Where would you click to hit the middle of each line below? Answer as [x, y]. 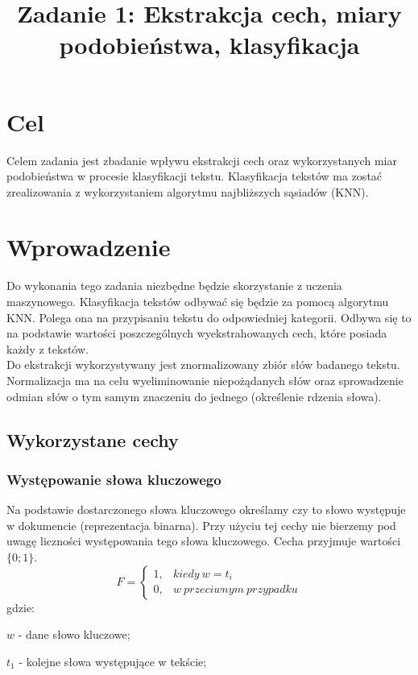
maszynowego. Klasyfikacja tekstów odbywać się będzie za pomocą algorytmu [198, 301]
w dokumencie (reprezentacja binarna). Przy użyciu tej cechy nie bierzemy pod [201, 525]
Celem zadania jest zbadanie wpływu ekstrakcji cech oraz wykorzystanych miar [202, 160]
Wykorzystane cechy [93, 439]
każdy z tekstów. [48, 348]
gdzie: [21, 607]
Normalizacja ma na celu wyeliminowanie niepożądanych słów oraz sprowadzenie [205, 380]
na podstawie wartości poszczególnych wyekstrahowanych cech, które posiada [197, 333]
